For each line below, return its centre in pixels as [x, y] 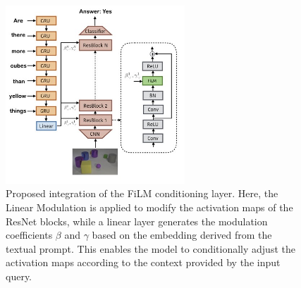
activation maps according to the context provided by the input [143, 262]
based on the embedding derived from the [182, 235]
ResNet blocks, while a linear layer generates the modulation [137, 221]
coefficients [29, 235]
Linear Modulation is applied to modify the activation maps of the [149, 207]
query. [19, 276]
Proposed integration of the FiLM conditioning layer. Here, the [142, 193]
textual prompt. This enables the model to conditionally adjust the [150, 248]
